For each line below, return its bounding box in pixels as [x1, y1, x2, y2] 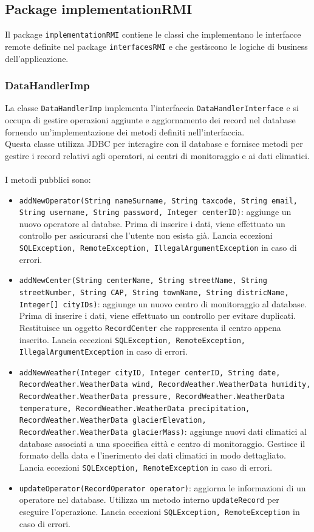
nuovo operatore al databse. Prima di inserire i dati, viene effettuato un [19, 217, 285, 230]
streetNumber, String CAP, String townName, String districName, [19, 288, 289, 297]
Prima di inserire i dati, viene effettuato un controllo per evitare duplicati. [19, 309, 296, 322]
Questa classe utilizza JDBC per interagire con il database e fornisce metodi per [5, 137, 303, 150]
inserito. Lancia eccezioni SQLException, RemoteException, [19, 333, 245, 346]
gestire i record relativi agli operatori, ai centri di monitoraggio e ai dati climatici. [5, 149, 310, 162]
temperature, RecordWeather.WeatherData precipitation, [19, 404, 250, 413]
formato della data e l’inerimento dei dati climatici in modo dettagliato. [19, 449, 286, 462]
